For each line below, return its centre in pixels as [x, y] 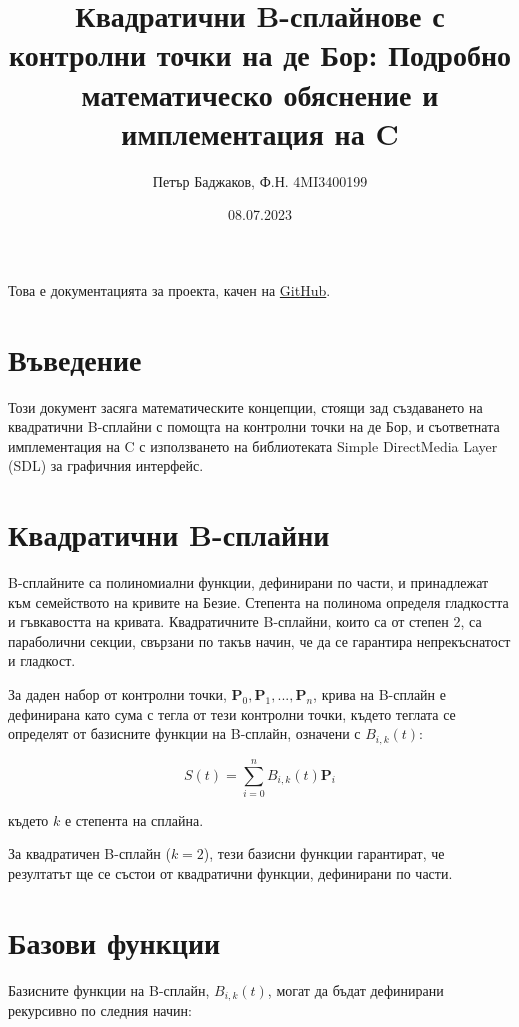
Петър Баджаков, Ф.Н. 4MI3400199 [260, 180]
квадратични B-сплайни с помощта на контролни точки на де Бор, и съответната [254, 426]
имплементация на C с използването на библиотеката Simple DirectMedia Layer [253, 445]
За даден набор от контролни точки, [117, 694]
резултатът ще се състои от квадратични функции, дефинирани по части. [230, 873]
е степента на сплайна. [134, 819]
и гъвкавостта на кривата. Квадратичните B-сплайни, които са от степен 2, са [245, 621]
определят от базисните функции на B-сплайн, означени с [184, 733]
